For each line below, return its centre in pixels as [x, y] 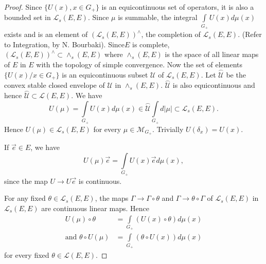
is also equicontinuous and [214, 85]
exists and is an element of [46, 34]
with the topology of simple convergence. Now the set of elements [139, 64]
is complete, [151, 44]
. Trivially [168, 129]
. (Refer [250, 34]
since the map [26, 181]
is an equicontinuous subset [105, 74]
